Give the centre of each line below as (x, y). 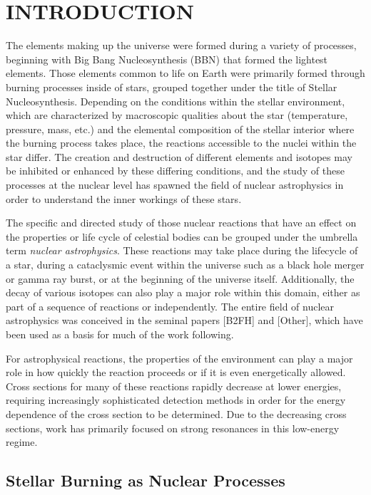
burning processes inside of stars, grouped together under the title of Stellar (172, 87)
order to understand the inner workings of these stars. (124, 198)
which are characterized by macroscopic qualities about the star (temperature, (177, 115)
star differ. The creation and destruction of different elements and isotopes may (179, 156)
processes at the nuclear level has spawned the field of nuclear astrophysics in (175, 185)
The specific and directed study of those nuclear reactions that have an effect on (181, 223)
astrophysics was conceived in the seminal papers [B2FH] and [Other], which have (184, 320)
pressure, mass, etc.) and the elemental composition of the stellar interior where (180, 129)
